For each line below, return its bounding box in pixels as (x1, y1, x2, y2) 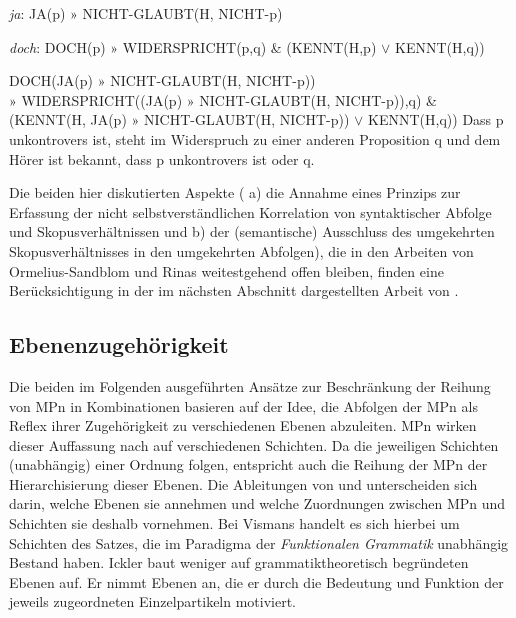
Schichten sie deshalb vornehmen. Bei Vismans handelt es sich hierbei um (9, 513, 460, 534)
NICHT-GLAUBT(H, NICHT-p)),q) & (199, 89, 437, 110)
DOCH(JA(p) (9, 70, 94, 91)
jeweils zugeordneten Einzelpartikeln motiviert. (9, 591, 297, 612)
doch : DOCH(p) (9, 36, 106, 57)
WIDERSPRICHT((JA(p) (21, 89, 183, 110)
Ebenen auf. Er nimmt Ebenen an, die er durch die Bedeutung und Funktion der (9, 571, 504, 592)
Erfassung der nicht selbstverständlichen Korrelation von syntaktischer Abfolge (9, 201, 492, 222)
